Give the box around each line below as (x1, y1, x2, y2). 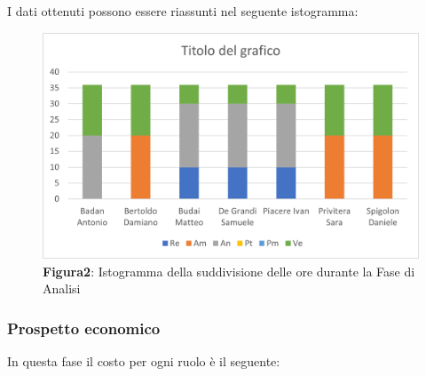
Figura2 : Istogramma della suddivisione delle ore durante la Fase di (43, 261, 415, 280)
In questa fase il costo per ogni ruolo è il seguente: (7, 352, 280, 371)
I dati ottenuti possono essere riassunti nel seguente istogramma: (7, 2, 359, 20)
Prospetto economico (7, 316, 161, 339)
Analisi (43, 279, 81, 298)
